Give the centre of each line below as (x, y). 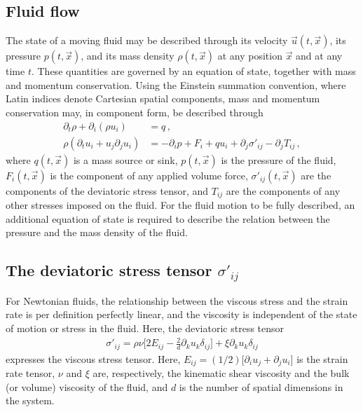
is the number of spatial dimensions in (261, 386)
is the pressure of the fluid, (279, 159)
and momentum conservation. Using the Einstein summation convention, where (176, 84)
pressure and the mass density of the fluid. (97, 232)
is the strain (322, 358)
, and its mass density (128, 56)
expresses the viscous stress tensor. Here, (93, 358)
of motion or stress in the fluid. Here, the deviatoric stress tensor (145, 328)
